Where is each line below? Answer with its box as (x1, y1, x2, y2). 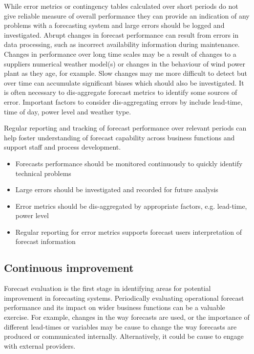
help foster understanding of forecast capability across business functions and (4, 132, 235, 142)
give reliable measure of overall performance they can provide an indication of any (4, 10, 250, 21)
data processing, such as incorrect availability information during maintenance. (4, 39, 240, 49)
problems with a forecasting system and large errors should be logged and (4, 20, 225, 30)
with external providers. (4, 340, 76, 351)
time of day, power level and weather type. (4, 106, 131, 116)
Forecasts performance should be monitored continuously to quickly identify (15, 158, 243, 168)
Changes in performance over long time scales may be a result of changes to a (4, 48, 236, 59)
